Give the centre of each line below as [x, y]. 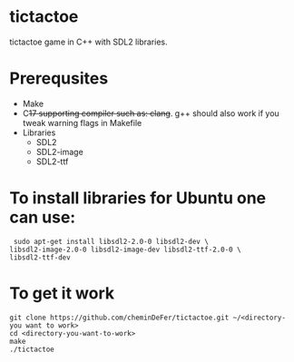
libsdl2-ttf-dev [40, 257]
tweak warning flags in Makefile [82, 122]
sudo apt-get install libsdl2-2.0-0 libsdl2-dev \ [111, 241]
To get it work [62, 293]
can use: [43, 217]
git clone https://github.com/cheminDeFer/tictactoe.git [119, 318]
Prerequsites [59, 78]
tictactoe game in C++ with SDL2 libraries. [88, 42]
